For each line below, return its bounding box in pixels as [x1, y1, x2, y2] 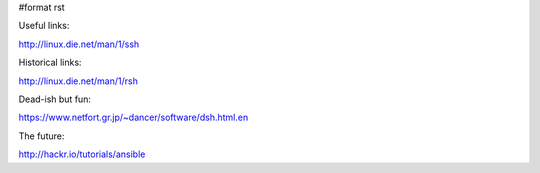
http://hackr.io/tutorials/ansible [18, 148, 146, 160]
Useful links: [18, 20, 70, 32]
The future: [18, 130, 65, 142]
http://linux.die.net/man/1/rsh [18, 75, 139, 87]
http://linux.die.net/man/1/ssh [18, 38, 140, 50]
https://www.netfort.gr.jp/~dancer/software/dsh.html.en [18, 111, 249, 124]
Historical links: [18, 56, 82, 69]
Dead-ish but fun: [18, 93, 92, 105]
